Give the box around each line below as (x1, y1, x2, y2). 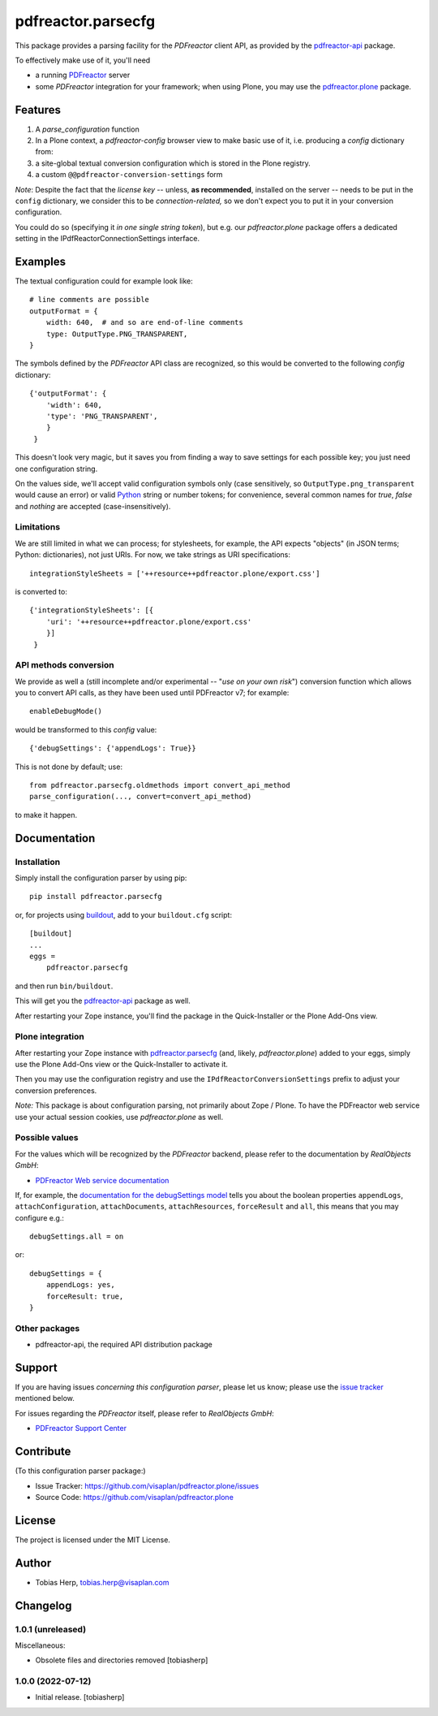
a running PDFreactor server (35, 70, 131, 80)
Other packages (15, 1322, 80, 1333)
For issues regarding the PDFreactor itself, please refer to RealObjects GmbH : (15, 1408, 275, 1418)
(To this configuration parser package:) (15, 1466, 146, 1476)
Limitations (15, 521, 61, 533)
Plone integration (15, 1031, 84, 1043)
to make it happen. (15, 810, 78, 819)
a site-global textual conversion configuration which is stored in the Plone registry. (35, 158, 311, 168)
